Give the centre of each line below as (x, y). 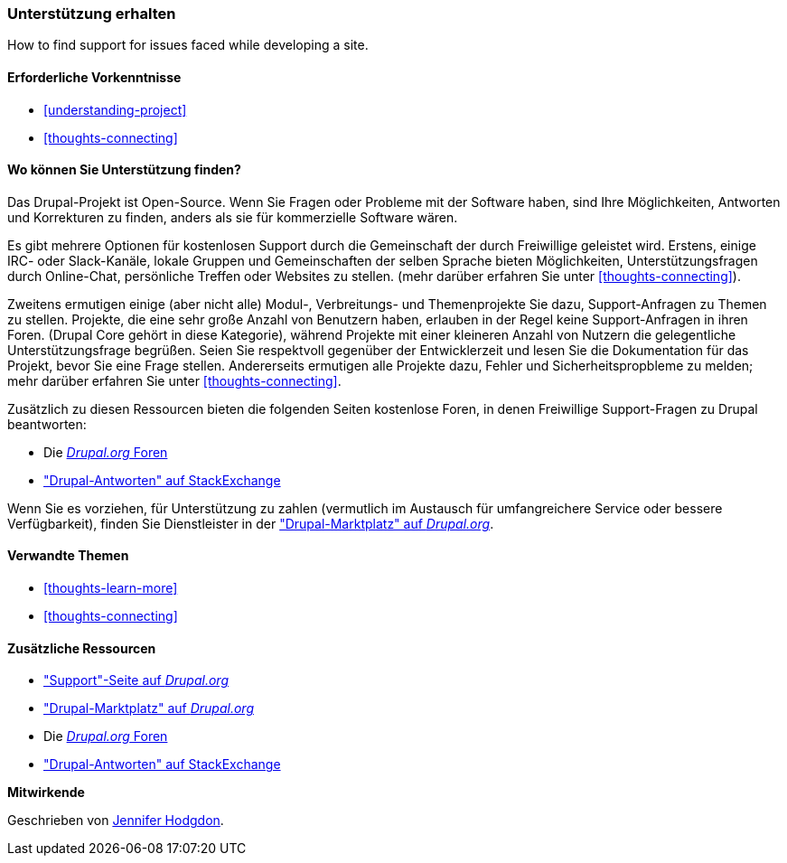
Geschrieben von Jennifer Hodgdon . (116, 821)
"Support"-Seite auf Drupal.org (136, 680)
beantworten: (47, 424)
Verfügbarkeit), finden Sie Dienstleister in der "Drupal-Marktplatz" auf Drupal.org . (251, 523)
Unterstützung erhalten (92, 14)
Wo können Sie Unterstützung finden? (124, 170)
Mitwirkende (46, 793)
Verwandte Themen (68, 556)
